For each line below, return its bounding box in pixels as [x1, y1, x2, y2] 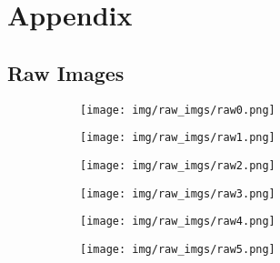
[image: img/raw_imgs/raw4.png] [80, 215, 275, 228]
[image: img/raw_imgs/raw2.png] [80, 158, 275, 172]
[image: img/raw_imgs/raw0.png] [80, 103, 275, 116]
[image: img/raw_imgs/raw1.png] [80, 131, 275, 145]
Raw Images [7, 58, 125, 86]
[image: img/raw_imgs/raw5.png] [80, 242, 275, 256]
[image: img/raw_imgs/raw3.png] [80, 187, 275, 200]
